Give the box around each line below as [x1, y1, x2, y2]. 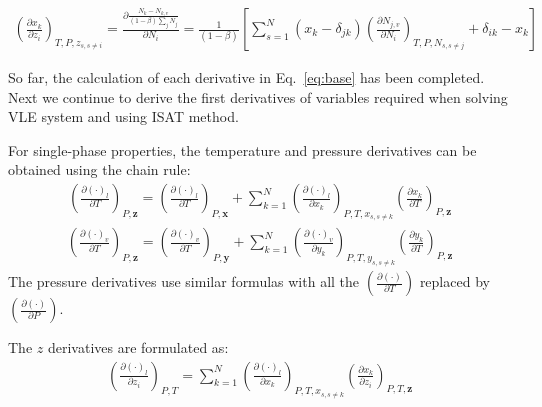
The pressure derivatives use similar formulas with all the [8, 271, 360, 292]
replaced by [419, 271, 490, 292]
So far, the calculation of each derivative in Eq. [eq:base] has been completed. [8, 67, 485, 88]
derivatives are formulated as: [47, 337, 229, 358]
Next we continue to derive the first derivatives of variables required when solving [8, 86, 508, 107]
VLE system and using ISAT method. [8, 106, 239, 127]
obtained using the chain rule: [8, 159, 191, 180]
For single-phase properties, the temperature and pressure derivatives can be [8, 139, 477, 160]
